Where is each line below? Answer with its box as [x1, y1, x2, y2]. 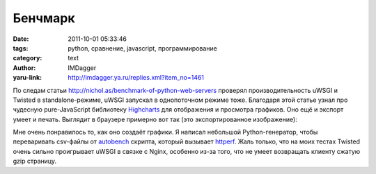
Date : [13, 35, 29, 43]
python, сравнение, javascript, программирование [68, 44, 217, 52]
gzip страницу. [13, 157, 57, 166]
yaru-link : [13, 73, 42, 82]
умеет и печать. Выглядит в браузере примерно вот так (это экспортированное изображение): [13, 115, 297, 123]
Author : [13, 63, 36, 72]
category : [13, 54, 42, 62]
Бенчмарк [13, 10, 75, 26]
